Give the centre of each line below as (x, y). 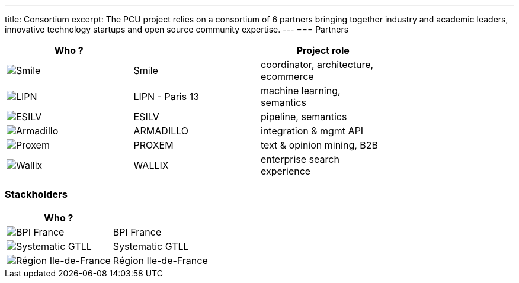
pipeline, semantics (304, 117)
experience (286, 171)
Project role (323, 50)
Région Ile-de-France (160, 260)
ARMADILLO (161, 131)
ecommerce (287, 76)
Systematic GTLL (151, 246)
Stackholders (36, 194)
